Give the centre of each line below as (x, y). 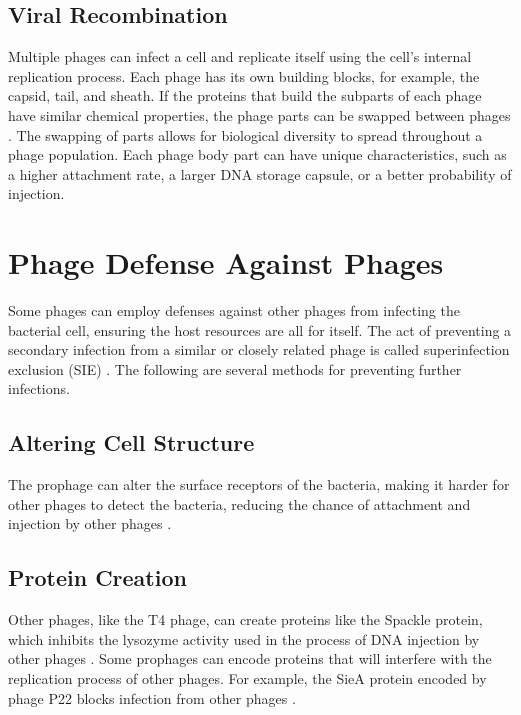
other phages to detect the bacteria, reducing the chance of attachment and (239, 503)
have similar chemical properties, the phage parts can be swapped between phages (259, 114)
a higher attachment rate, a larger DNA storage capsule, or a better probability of (260, 173)
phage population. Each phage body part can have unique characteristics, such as (257, 154)
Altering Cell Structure (131, 442)
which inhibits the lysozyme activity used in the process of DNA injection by (244, 638)
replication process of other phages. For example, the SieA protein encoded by (247, 678)
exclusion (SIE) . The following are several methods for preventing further (235, 368)
